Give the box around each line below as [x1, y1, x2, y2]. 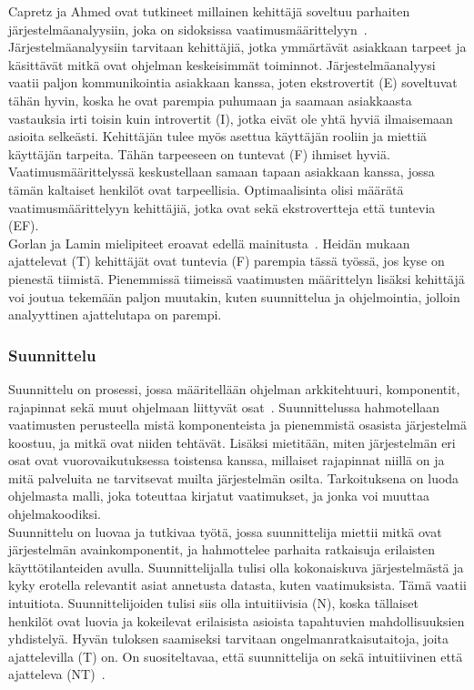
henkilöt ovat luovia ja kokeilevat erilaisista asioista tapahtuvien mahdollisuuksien [8, 611, 465, 630]
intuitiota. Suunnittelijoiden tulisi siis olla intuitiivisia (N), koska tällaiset [8, 594, 419, 613]
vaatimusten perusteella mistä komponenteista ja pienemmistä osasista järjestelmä [8, 415, 467, 434]
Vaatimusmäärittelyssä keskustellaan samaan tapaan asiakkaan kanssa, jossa [8, 162, 435, 181]
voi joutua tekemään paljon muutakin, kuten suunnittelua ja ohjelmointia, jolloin [8, 287, 460, 306]
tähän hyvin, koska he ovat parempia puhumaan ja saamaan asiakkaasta [8, 90, 412, 109]
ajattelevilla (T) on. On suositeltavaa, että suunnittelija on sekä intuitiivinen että [8, 646, 463, 665]
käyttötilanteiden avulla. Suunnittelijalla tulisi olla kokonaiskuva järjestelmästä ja [8, 557, 464, 576]
